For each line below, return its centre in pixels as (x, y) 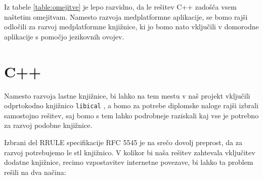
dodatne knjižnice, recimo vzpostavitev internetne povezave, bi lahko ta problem (129, 162)
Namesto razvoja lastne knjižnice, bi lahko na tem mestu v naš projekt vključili (127, 95)
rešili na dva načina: (35, 172)
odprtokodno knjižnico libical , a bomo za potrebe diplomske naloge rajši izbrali (131, 105)
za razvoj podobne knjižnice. (48, 125)
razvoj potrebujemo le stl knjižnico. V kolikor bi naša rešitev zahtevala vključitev (130, 152)
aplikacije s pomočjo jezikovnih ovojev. (64, 36)
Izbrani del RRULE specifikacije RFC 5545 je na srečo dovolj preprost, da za (123, 142)
